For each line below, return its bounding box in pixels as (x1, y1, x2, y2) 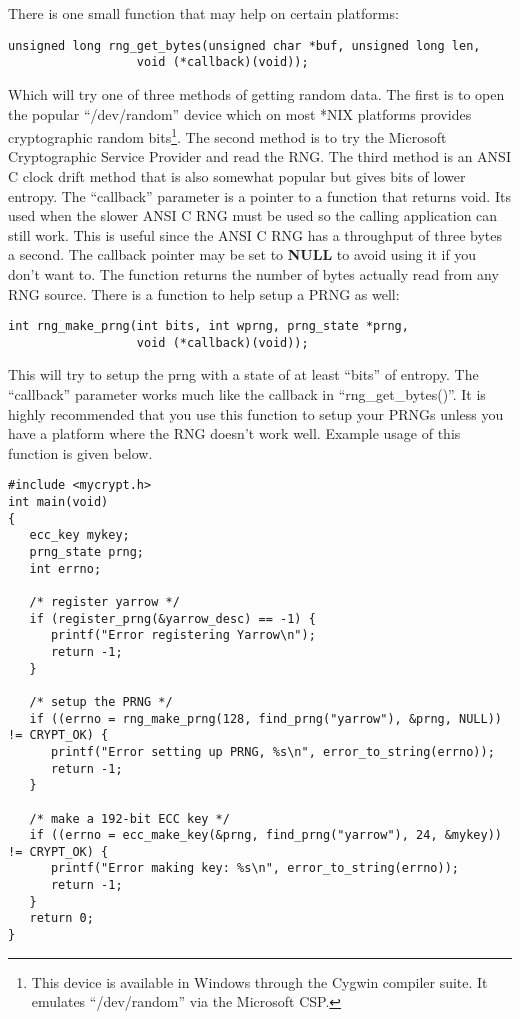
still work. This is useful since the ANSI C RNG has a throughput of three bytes (8, 224, 503, 245)
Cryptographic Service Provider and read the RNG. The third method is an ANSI (8, 146, 511, 167)
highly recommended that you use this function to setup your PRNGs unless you (8, 403, 504, 424)
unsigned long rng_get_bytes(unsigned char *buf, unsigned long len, (8, 38, 481, 53)
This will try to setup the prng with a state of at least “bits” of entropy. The (8, 364, 479, 385)
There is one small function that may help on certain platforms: (8, 3, 399, 23)
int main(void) (8, 495, 109, 510)
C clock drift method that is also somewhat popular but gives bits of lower (8, 165, 466, 186)
